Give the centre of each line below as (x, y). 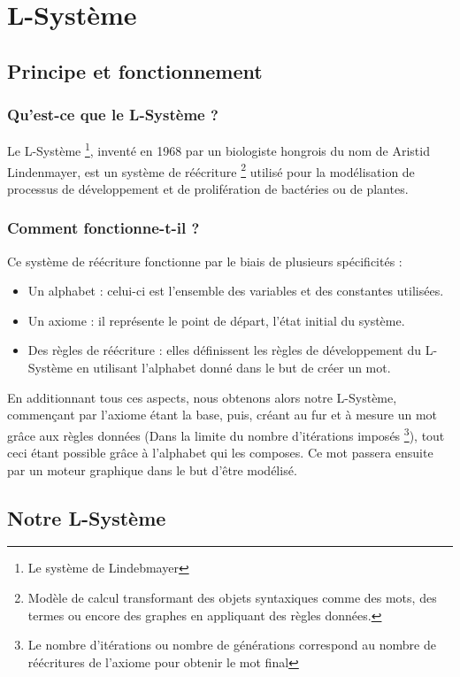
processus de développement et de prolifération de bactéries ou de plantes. (208, 188)
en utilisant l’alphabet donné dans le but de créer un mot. (234, 368)
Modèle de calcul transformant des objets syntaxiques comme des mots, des (232, 598)
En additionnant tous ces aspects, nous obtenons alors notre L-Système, (202, 397)
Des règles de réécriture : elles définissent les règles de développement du (224, 350)
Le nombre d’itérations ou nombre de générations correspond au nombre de (232, 645)
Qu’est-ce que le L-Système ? (113, 115)
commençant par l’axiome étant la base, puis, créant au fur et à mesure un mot (222, 415)
